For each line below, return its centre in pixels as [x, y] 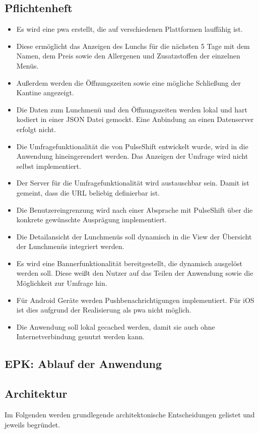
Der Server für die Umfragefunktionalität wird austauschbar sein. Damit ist [133, 183]
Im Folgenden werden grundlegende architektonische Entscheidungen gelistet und [130, 415]
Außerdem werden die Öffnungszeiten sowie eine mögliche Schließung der [128, 82]
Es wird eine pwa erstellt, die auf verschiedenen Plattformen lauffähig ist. [129, 29]
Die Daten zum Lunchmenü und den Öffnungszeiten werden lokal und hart [132, 109]
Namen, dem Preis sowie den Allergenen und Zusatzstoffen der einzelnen [128, 56]
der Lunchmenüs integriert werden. [70, 246]
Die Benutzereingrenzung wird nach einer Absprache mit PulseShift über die [135, 209]
